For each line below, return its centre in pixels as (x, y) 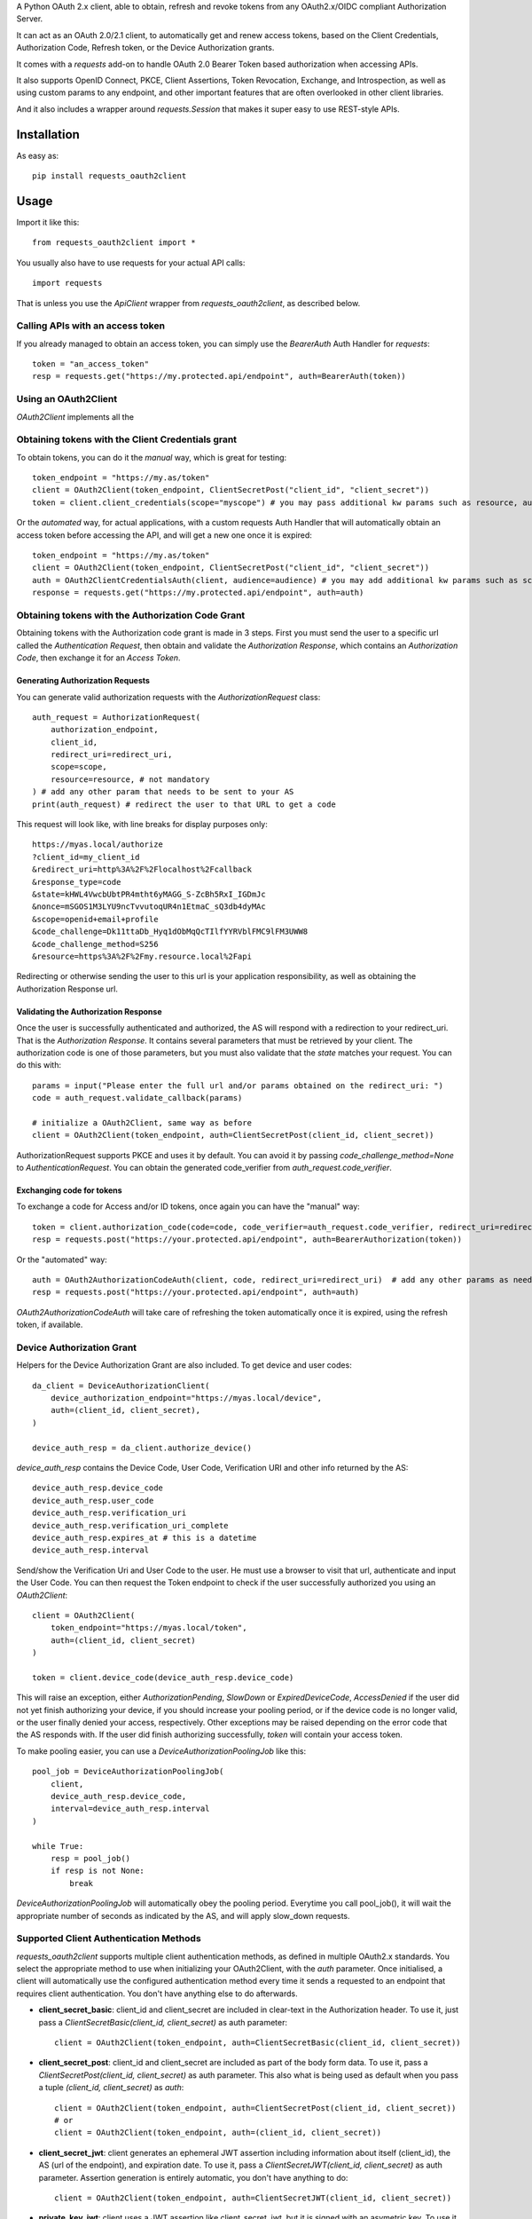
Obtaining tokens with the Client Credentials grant (127, 439)
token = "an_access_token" (91, 364)
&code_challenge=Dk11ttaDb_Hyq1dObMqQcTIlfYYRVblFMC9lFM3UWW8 (170, 932)
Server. (30, 19)
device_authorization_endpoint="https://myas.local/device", (186, 1398)
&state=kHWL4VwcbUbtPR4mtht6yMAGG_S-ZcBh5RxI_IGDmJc (149, 894)
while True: (58, 1846)
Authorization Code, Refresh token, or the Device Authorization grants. (145, 48)
